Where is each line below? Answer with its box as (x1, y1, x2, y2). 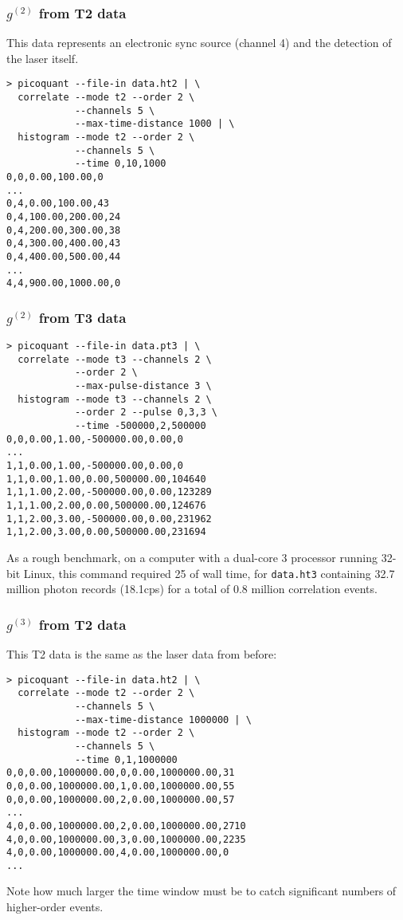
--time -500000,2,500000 (74, 420, 206, 432)
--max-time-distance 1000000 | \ (74, 714, 252, 725)
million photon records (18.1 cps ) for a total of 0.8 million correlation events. (6, 580, 378, 597)
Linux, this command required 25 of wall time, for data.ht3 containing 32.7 (23, 564, 395, 581)
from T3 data (38, 307, 127, 327)
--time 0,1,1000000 (74, 753, 178, 765)
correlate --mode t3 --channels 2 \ (18, 353, 212, 365)
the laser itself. (6, 49, 79, 66)
